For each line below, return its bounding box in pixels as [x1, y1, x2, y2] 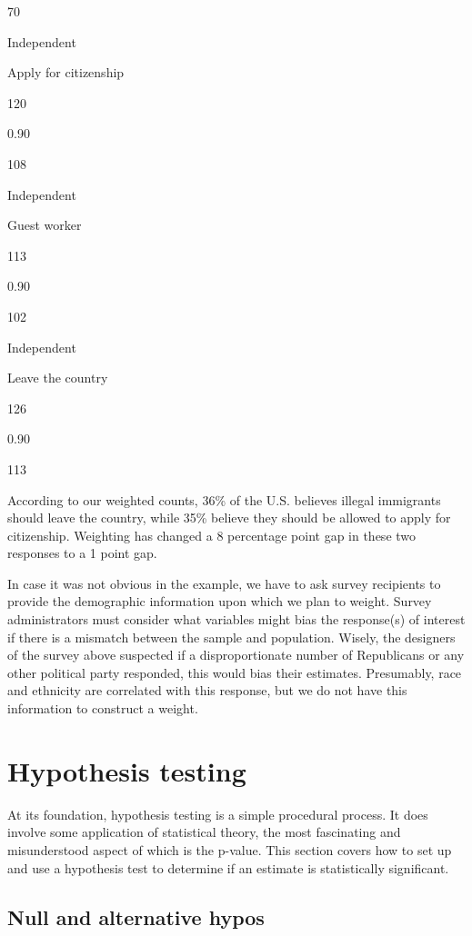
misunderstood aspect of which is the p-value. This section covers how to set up [7, 840, 452, 859]
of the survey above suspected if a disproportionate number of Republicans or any [7, 645, 465, 664]
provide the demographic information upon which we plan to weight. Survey [7, 592, 432, 611]
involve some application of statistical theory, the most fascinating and [7, 822, 401, 841]
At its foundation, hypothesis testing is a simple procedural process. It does [7, 804, 428, 823]
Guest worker [7, 215, 82, 234]
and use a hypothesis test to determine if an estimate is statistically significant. [7, 858, 449, 877]
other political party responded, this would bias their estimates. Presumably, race [7, 662, 462, 682]
